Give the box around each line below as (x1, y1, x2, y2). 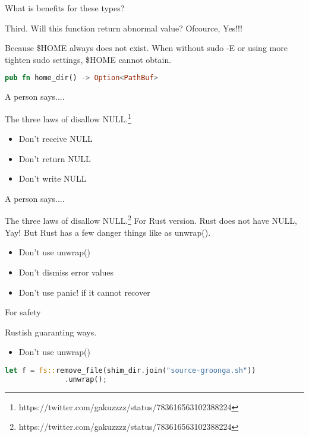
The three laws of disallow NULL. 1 (5, 110, 131, 125)
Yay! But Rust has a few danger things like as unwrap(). (5, 226, 211, 238)
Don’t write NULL (18, 172, 87, 185)
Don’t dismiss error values (18, 265, 114, 278)
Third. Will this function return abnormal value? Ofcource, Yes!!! (5, 21, 242, 34)
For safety (5, 306, 41, 318)
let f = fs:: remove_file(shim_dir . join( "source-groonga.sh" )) (5, 366, 256, 375)
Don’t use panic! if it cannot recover (18, 286, 150, 298)
